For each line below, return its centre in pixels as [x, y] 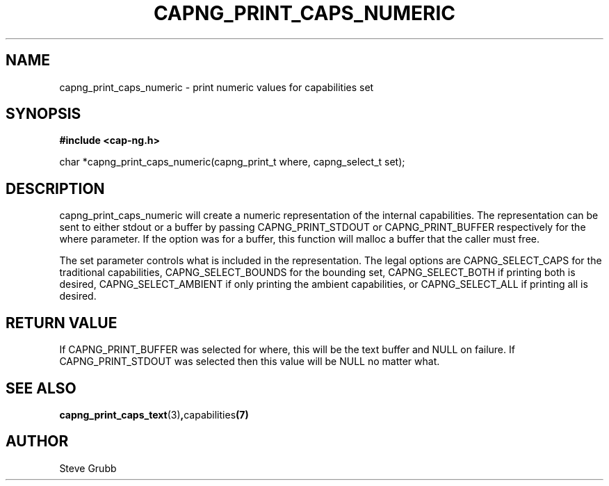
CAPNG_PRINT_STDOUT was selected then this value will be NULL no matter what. [250, 362]
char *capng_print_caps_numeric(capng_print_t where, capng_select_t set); [232, 162]
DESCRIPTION [55, 188]
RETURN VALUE [62, 323]
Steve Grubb [88, 468]
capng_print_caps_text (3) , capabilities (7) [154, 414]
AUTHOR [37, 442]
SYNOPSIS [43, 114]
